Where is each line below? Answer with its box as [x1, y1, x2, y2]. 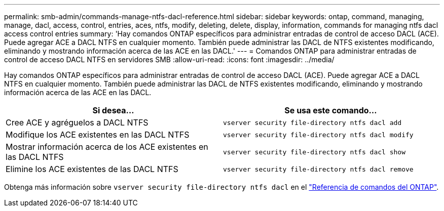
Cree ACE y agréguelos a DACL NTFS [6, 117, 149, 128]
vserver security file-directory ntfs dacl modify [223, 131, 414, 139]
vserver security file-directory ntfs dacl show [223, 148, 406, 156]
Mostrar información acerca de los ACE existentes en [6, 142, 208, 152]
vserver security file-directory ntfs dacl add [223, 118, 402, 126]
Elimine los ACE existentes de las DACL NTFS [6, 164, 178, 174]
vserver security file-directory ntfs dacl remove [223, 165, 414, 173]
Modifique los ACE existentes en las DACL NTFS [6, 130, 190, 140]
